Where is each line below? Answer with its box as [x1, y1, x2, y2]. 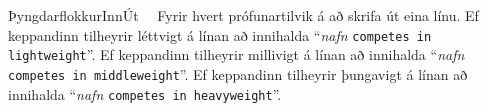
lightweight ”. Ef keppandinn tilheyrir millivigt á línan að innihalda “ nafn [8, 44, 465, 65]
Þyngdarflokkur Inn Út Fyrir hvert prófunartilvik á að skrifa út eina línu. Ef [8, 5, 479, 25]
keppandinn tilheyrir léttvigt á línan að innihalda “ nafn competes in [8, 24, 432, 45]
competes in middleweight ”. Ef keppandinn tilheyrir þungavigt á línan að [8, 63, 468, 84]
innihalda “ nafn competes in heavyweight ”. [8, 83, 282, 104]
